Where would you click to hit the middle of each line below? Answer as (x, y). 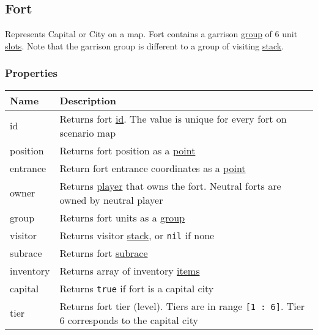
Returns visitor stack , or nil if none (137, 235)
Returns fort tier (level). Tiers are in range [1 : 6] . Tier (182, 306)
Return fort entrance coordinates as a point (153, 168)
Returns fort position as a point (128, 150)
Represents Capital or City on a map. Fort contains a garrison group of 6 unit (151, 34)
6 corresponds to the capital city (129, 320)
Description (88, 100)
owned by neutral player (111, 200)
